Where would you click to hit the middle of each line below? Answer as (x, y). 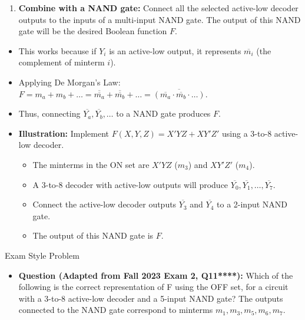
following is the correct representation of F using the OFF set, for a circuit (153, 287)
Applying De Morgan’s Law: (69, 82)
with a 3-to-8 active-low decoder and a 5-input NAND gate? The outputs (151, 298)
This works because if (57, 50)
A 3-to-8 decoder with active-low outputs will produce (130, 184)
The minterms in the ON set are (91, 164)
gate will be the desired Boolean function (93, 31)
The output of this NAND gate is (93, 235)
